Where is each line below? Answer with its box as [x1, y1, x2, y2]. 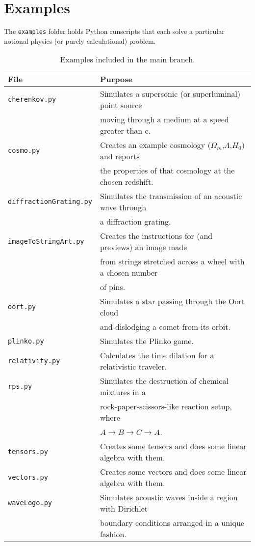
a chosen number [100, 267, 158, 279]
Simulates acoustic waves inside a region [100, 491, 238, 503]
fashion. [100, 528, 127, 540]
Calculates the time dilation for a [100, 349, 214, 361]
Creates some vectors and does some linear [100, 466, 247, 478]
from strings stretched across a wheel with [100, 256, 245, 267]
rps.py [8, 382, 32, 391]
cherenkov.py [8, 95, 56, 104]
